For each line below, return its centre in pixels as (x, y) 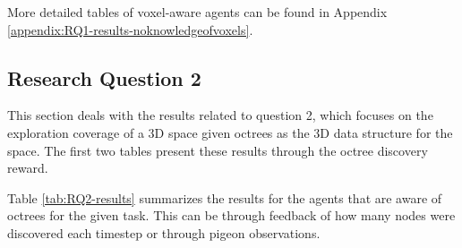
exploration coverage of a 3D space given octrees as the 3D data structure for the (230, 132)
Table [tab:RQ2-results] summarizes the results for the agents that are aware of (225, 197)
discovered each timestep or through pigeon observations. (164, 232)
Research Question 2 (104, 77)
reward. (28, 168)
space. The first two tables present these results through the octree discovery (218, 150)
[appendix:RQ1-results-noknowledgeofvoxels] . (130, 29)
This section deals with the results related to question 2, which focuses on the (220, 115)
